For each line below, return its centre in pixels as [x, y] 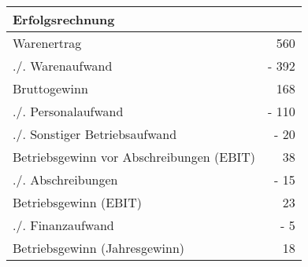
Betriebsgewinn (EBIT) [77, 202]
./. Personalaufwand [68, 111]
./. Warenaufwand [63, 66]
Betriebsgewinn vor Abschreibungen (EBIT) [134, 157]
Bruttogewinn [50, 88]
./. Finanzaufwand [63, 225]
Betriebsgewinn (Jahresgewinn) [99, 248]
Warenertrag [47, 43]
